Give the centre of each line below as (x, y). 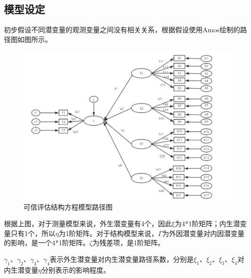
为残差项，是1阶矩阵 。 (129, 243)
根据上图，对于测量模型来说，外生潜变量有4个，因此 (88, 223)
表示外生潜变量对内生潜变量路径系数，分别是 (122, 259)
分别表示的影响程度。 (76, 269)
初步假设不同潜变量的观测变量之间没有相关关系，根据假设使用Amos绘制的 (122, 30)
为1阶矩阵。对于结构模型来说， (108, 233)
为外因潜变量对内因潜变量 (203, 233)
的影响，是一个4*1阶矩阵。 (47, 243)
